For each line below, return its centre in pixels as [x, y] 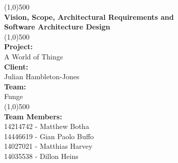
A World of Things [34, 56]
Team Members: [33, 116]
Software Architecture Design [57, 27]
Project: [19, 46]
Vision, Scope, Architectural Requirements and [89, 17]
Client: [16, 66]
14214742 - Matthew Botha [47, 126]
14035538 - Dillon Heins [41, 156]
